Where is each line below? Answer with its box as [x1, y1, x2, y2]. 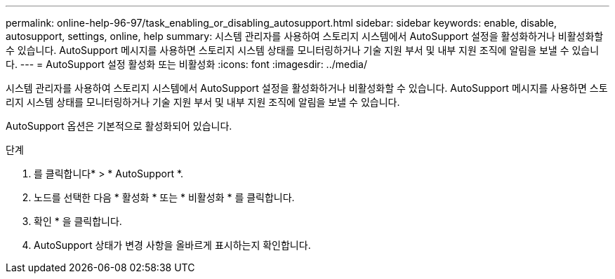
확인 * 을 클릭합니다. [34, 215, 122, 227]
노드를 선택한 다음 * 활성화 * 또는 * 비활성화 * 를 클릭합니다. [34, 191, 295, 203]
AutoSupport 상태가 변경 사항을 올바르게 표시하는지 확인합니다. [34, 239, 311, 251]
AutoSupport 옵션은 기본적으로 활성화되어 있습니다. [6, 120, 232, 132]
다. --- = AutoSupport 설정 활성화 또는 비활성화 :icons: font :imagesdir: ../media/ [6, 58, 368, 70]
